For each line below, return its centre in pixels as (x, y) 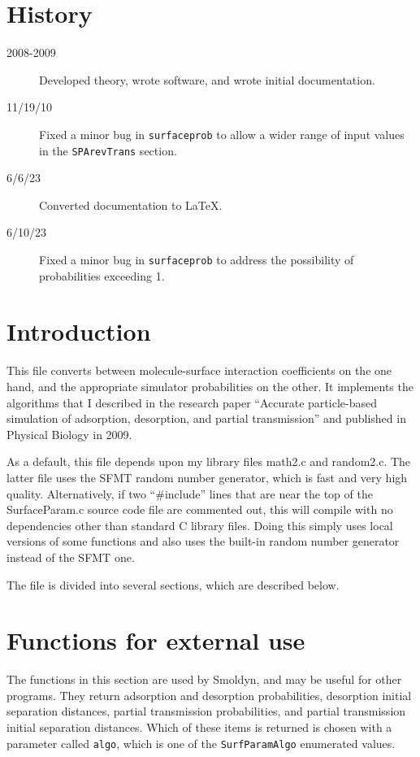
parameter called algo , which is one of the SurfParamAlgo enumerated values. (201, 743)
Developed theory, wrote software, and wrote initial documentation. (207, 79)
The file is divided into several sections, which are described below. (173, 584)
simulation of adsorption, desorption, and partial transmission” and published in (206, 418)
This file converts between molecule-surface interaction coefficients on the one (199, 370)
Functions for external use (156, 640)
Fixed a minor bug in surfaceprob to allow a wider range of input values (222, 134)
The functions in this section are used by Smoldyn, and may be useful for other (204, 679)
